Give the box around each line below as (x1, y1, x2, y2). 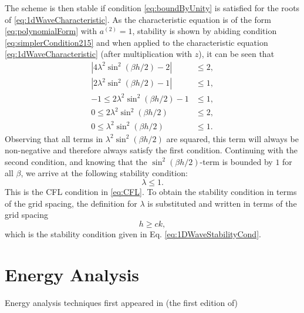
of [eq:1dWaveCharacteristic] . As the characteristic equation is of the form (5, 13, 271, 25)
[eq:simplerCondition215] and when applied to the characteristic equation (5, 36, 268, 48)
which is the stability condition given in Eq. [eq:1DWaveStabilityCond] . (5, 227, 261, 240)
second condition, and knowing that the (5, 155, 147, 167)
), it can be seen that (198, 48, 275, 60)
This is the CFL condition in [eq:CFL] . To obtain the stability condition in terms (5, 186, 297, 197)
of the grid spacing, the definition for (5, 197, 137, 209)
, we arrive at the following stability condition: (21, 167, 188, 179)
